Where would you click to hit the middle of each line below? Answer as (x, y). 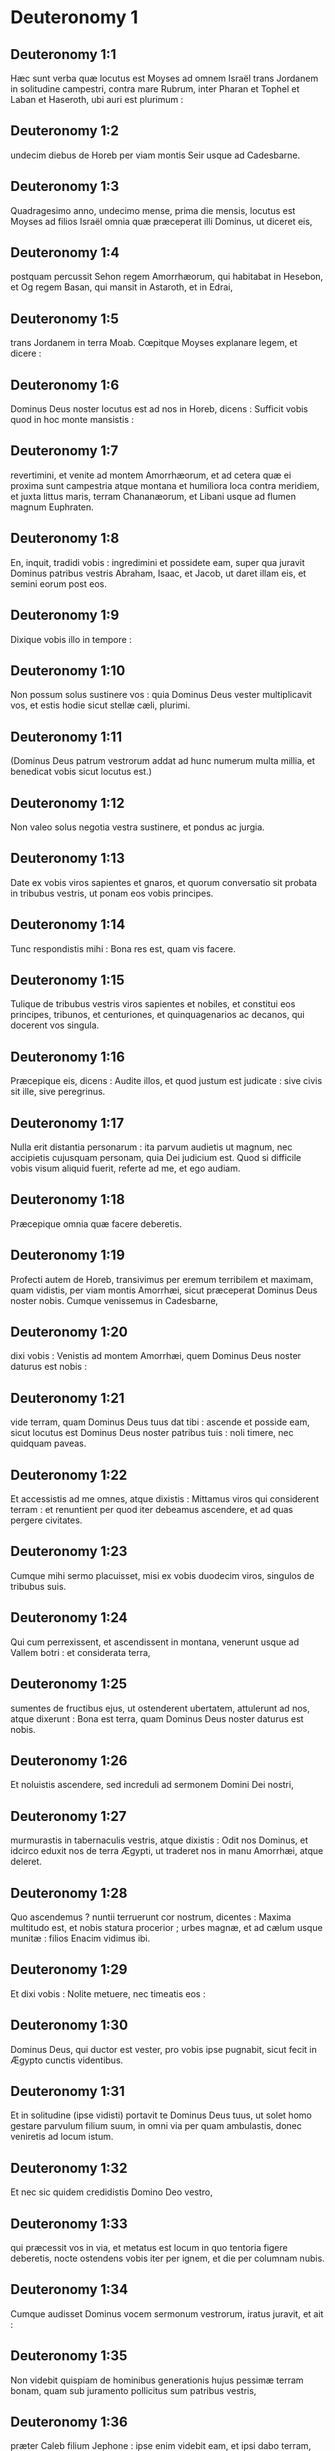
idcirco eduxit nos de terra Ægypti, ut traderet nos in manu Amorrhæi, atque (167, 1851)
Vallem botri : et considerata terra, (80, 1652)
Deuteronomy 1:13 (67, 858)
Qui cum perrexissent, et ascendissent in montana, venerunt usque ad (155, 1642)
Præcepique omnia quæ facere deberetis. (96, 1223)
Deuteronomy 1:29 (69, 1969)
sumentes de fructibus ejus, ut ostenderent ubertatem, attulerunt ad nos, (160, 1708)
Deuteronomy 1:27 (68, 1816)
